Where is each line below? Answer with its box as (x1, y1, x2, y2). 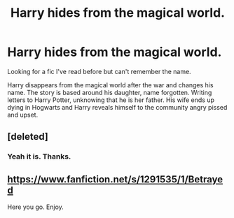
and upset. (7, 110, 39, 119)
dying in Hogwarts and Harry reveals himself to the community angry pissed (7, 103, 228, 111)
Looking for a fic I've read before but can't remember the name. (7, 67, 191, 75)
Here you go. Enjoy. (7, 203, 64, 211)
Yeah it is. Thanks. (7, 152, 71, 161)
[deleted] (7, 131, 49, 143)
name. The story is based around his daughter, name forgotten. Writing (7, 88, 212, 96)
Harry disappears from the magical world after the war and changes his (7, 80, 214, 89)
